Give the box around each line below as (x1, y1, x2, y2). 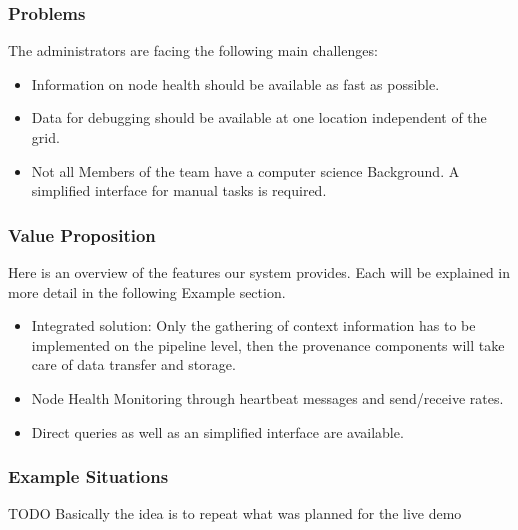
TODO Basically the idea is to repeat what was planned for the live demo (8, 503, 462, 524)
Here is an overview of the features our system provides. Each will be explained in (8, 262, 511, 282)
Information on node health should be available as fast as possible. (31, 73, 440, 94)
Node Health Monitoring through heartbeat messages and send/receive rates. (31, 387, 504, 408)
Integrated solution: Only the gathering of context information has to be (31, 315, 476, 336)
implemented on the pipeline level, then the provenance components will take (31, 334, 505, 355)
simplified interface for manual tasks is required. (31, 180, 327, 201)
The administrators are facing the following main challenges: (8, 40, 378, 61)
